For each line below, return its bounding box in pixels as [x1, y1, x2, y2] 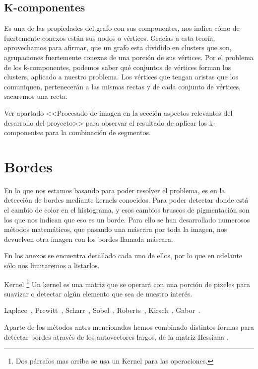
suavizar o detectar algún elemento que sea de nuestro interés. [4, 288, 193, 298]
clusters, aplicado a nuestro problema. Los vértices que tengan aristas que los [4, 72, 238, 82]
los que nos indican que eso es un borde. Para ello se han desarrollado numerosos [4, 214, 250, 224]
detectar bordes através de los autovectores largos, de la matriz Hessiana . [4, 331, 229, 342]
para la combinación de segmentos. [45, 127, 151, 138]
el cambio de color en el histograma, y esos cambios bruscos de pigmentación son [4, 205, 250, 215]
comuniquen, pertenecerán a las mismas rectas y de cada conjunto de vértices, [4, 81, 241, 91]
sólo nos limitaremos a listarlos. [4, 260, 100, 271]
